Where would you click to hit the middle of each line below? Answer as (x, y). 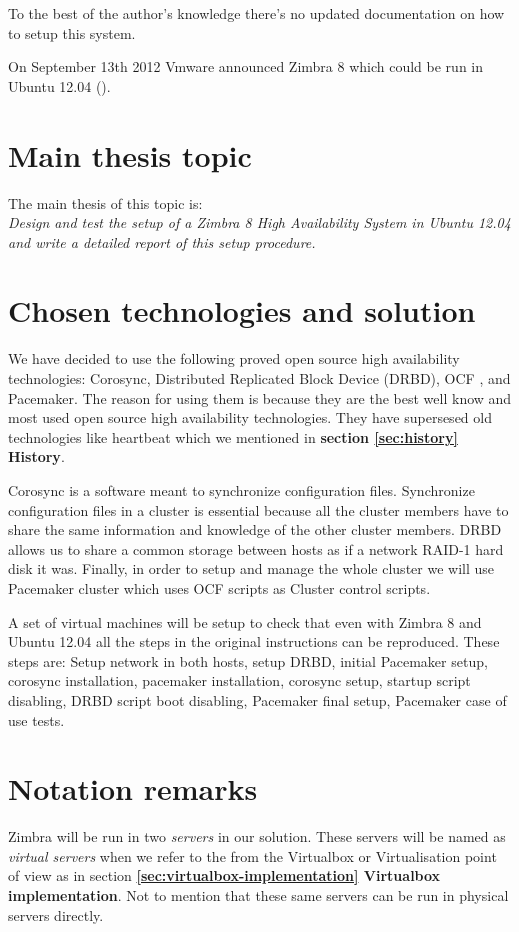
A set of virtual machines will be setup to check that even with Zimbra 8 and (245, 621)
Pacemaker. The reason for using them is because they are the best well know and (260, 397)
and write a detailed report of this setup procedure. (162, 241)
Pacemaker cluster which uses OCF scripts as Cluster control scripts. (219, 587)
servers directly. (56, 914)
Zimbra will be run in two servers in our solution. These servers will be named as (257, 836)
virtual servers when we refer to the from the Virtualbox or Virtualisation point (252, 855)
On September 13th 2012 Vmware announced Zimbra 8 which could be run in (246, 66)
